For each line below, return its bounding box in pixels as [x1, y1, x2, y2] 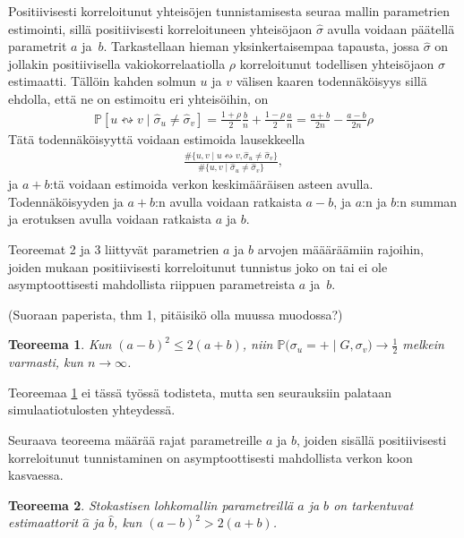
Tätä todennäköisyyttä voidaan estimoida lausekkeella [8, 129, 305, 148]
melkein [402, 335, 444, 354]
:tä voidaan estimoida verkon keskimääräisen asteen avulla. [49, 175, 374, 193]
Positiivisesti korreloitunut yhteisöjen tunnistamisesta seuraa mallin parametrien [8, 2, 450, 20]
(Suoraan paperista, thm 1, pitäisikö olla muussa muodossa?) [8, 304, 343, 323]
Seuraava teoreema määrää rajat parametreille [8, 431, 262, 449]
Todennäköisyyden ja [8, 192, 124, 210]
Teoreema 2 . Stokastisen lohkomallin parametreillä [8, 495, 294, 514]
